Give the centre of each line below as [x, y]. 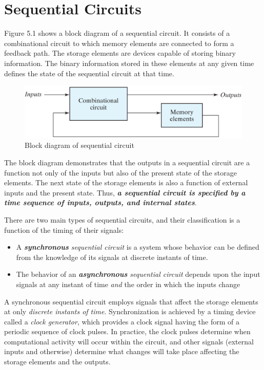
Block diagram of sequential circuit [79, 145]
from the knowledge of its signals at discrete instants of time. [112, 257]
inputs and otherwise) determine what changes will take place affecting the [122, 351]
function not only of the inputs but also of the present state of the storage [120, 172]
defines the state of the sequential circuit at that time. [89, 73]
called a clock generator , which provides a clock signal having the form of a [122, 321]
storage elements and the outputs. [57, 362]
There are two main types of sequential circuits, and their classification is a [122, 219]
